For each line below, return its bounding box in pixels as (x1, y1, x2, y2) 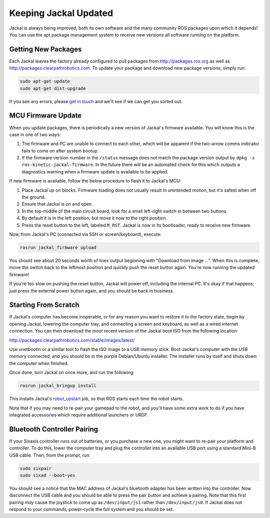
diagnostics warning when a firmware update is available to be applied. (21, 168, 168, 174)
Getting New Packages (9, 45, 82, 53)
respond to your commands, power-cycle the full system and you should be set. (9, 506, 174, 512)
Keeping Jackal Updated (9, 7, 113, 18)
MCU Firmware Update (9, 111, 82, 120)
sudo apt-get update (19, 78, 70, 84)
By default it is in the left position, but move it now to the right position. (21, 215, 167, 221)
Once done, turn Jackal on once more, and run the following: (9, 369, 135, 375)
